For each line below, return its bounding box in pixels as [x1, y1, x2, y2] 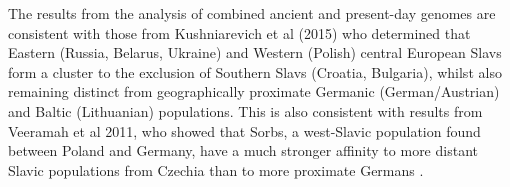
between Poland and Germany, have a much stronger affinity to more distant [8, 140, 478, 161]
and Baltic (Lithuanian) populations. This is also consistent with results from [8, 100, 483, 121]
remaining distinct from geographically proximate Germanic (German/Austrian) [8, 81, 500, 102]
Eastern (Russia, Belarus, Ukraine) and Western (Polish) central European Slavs [8, 42, 502, 63]
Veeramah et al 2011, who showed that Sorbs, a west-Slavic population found [8, 120, 481, 141]
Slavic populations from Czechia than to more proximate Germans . [8, 159, 424, 180]
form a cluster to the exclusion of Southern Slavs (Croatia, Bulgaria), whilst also [8, 61, 502, 82]
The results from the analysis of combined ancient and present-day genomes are [8, 3, 496, 23]
